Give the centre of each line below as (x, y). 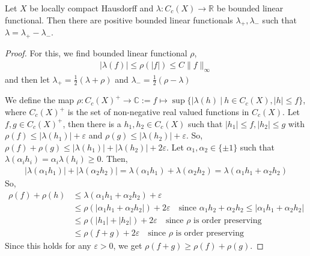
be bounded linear (250, 8)
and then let (27, 79)
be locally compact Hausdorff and (92, 8)
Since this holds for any (48, 245)
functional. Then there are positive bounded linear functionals (119, 19)
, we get (128, 245)
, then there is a (92, 123)
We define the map (40, 100)
